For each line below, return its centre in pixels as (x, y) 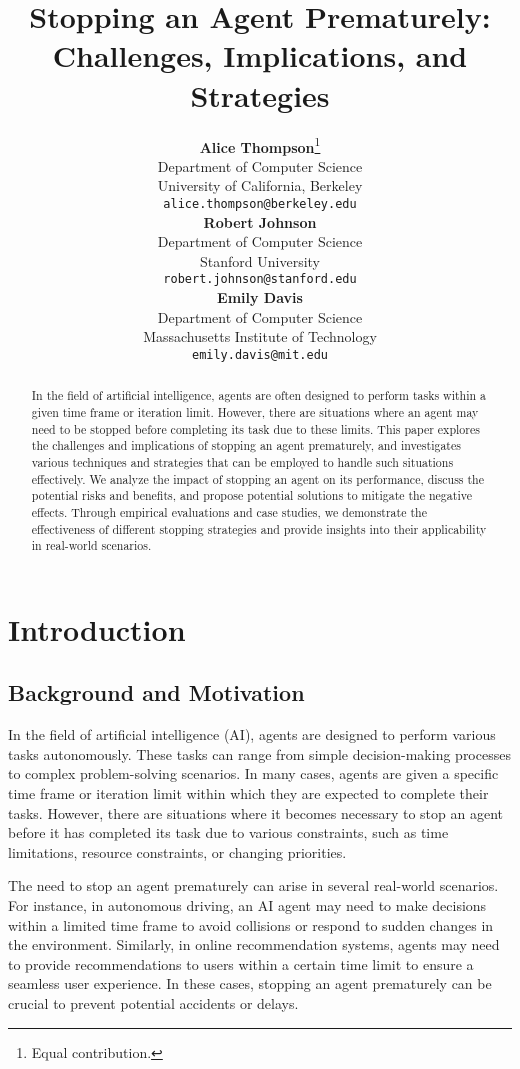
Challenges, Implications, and (260, 55)
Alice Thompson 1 (260, 145)
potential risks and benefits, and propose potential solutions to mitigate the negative (251, 495)
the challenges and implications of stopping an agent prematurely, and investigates (246, 445)
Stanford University (260, 260)
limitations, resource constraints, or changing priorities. (177, 851)
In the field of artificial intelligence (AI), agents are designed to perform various (252, 734)
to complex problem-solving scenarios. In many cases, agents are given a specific (253, 773)
